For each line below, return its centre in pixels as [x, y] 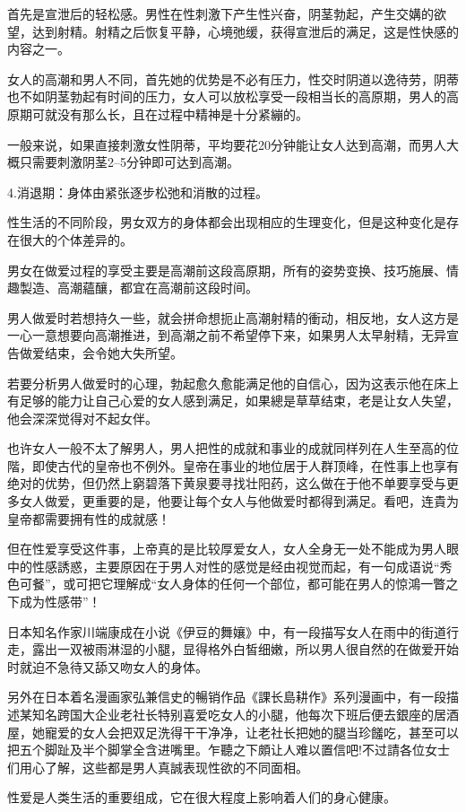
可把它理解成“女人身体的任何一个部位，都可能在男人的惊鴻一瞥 [261, 584]
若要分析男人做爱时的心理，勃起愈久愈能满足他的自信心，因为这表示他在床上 [233, 383]
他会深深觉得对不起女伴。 [82, 418]
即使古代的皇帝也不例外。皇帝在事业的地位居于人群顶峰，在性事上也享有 [245, 465]
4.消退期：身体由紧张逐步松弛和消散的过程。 [138, 192]
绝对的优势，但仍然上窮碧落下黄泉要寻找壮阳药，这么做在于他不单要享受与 [227, 483]
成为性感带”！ [60, 602]
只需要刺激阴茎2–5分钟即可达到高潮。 [129, 162]
